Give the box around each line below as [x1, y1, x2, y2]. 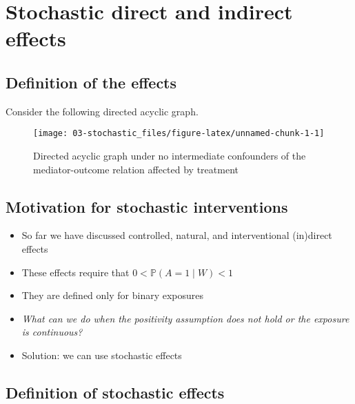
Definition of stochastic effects [6, 381, 225, 403]
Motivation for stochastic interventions [6, 195, 288, 217]
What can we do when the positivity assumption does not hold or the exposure [21, 311, 349, 325]
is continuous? [21, 325, 83, 339]
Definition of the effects [6, 71, 177, 93]
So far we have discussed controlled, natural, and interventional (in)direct [21, 228, 332, 242]
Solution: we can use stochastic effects [21, 347, 182, 362]
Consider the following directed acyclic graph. [6, 104, 199, 118]
